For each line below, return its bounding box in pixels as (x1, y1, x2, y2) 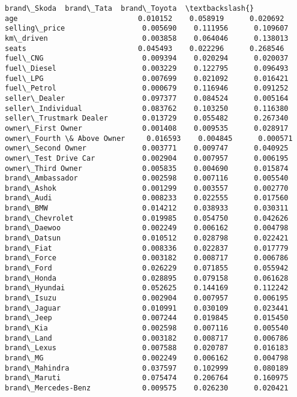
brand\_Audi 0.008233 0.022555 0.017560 (5, 194, 289, 203)
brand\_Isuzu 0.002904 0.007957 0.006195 (5, 294, 289, 303)
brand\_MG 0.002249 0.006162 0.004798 (5, 353, 289, 362)
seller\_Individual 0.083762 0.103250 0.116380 (5, 104, 289, 113)
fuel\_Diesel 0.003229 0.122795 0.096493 (5, 64, 289, 73)
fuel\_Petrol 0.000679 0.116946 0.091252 (5, 84, 289, 93)
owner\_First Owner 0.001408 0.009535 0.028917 (5, 124, 289, 133)
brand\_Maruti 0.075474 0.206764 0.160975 (5, 374, 289, 383)
